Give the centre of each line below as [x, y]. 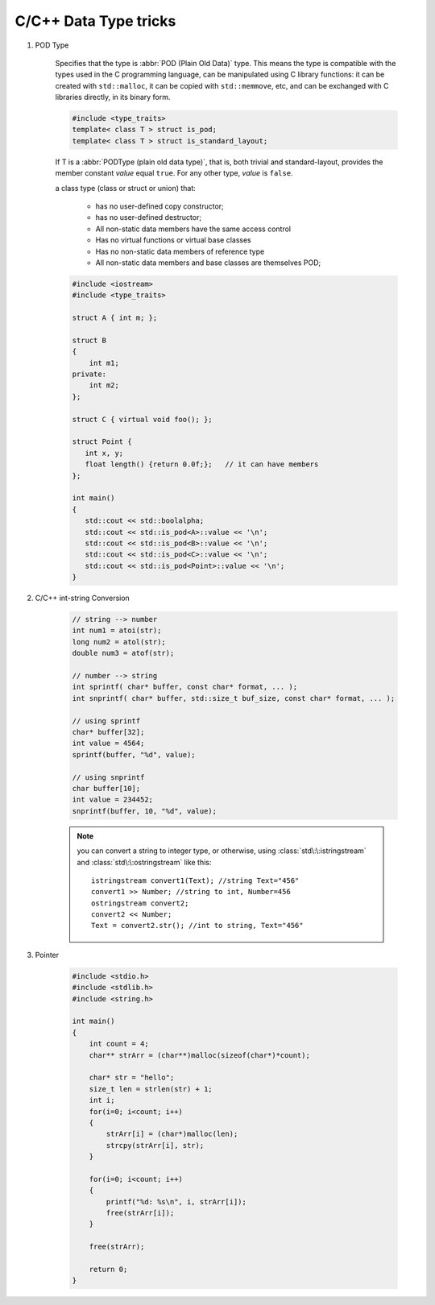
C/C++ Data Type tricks [95, 21]
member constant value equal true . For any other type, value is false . [174, 173]
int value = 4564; [108, 744]
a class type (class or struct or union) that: [126, 188]
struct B [89, 340]
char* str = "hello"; [132, 1078]
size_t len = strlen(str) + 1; [151, 1089]
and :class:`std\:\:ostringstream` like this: [144, 862]
